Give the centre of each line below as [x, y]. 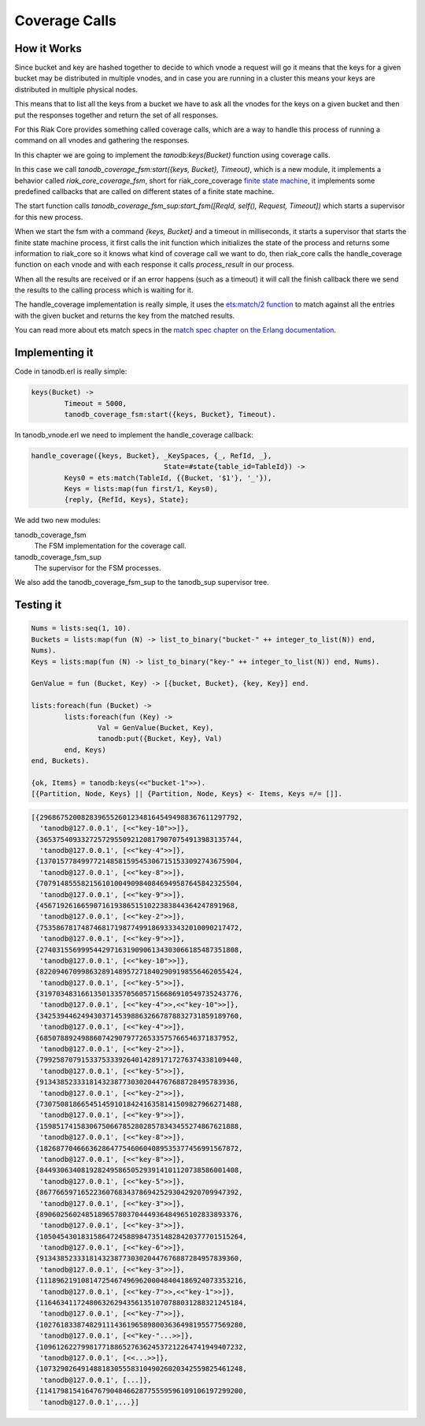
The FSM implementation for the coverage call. [110, 546]
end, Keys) [85, 750]
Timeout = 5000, [96, 403]
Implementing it [54, 353]
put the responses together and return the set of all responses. [116, 115]
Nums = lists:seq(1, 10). [81, 628]
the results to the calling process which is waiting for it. [104, 290]
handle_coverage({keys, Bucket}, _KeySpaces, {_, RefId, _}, [152, 456]
